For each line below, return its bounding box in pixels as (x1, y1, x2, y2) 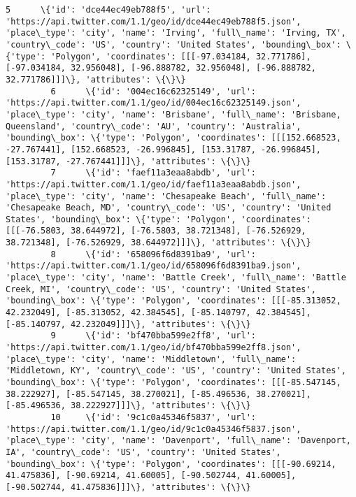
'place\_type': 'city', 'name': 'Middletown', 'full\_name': (6, 354, 297, 364)
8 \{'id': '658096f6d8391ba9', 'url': (50, 249, 256, 259)
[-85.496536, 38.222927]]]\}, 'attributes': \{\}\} (6, 401, 251, 411)
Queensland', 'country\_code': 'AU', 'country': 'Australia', (6, 121, 301, 131)
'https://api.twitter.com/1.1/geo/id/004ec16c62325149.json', (6, 98, 301, 108)
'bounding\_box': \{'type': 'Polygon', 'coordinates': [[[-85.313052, (6, 296, 341, 306)
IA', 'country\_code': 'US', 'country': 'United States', (6, 447, 281, 457)
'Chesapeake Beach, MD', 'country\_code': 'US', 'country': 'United (6, 203, 332, 213)
